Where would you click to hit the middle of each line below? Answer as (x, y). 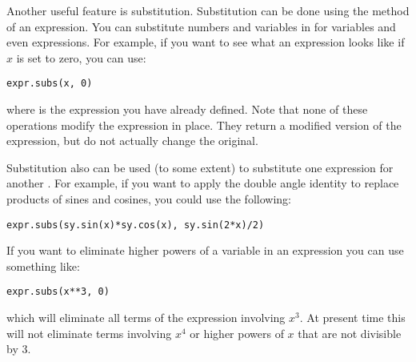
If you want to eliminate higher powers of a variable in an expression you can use (205, 250)
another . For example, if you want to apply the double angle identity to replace (203, 183)
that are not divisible (350, 333)
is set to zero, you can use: (81, 57)
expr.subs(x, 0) (50, 84)
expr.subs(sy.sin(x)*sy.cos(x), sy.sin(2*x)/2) (136, 225)
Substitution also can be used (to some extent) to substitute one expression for (200, 167)
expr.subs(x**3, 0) (58, 292)
